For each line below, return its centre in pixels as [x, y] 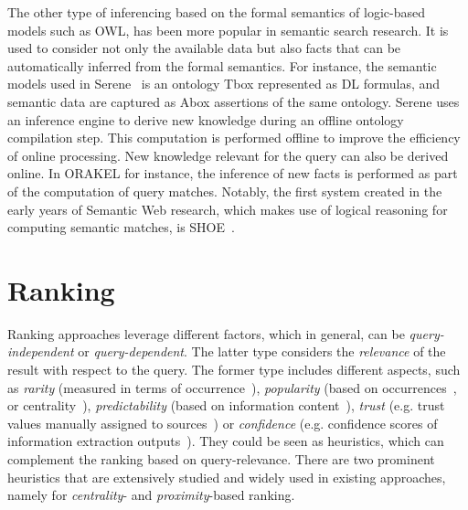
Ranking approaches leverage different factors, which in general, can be [206, 333]
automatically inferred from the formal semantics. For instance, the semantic [222, 65]
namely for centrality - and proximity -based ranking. [151, 495]
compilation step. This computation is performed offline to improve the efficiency [234, 138]
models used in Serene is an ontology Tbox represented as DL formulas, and [224, 84]
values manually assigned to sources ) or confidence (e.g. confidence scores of [223, 423]
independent [41, 351]
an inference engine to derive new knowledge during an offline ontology [206, 119]
